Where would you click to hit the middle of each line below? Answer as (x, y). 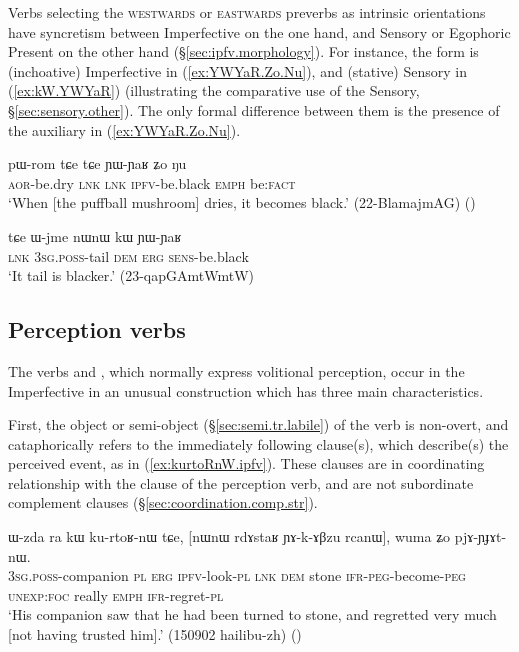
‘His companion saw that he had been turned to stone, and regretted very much (252, 614)
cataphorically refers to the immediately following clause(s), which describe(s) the (258, 443)
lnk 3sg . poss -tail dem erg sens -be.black (128, 255)
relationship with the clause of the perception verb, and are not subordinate (241, 482)
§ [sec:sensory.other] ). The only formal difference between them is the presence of (254, 109)
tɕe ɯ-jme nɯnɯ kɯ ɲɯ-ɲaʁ (95, 235)
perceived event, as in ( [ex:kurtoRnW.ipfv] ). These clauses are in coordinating (246, 463)
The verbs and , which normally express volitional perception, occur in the (236, 370)
